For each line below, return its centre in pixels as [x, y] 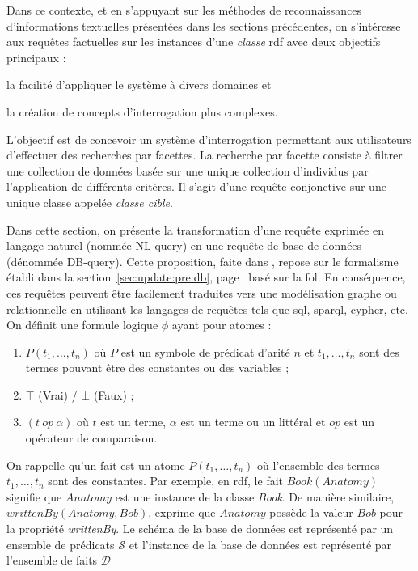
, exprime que [182, 512]
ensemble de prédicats [61, 544]
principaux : [36, 57]
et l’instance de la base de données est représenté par [260, 544]
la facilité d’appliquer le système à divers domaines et [139, 85]
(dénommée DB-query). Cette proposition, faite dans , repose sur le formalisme [203, 261]
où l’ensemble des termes [319, 465]
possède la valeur [311, 512]
